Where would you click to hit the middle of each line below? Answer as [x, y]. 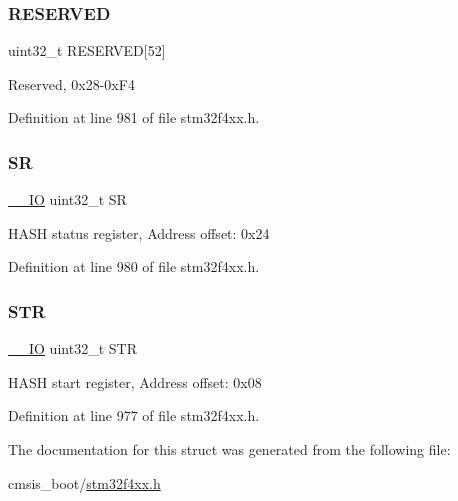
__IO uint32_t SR [67, 199]
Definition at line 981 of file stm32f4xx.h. [134, 117]
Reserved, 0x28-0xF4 [71, 83]
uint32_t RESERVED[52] [87, 50]
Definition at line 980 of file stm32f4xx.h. [134, 266]
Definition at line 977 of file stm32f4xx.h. [134, 415]
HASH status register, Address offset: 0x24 [139, 232]
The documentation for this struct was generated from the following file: [229, 449]
